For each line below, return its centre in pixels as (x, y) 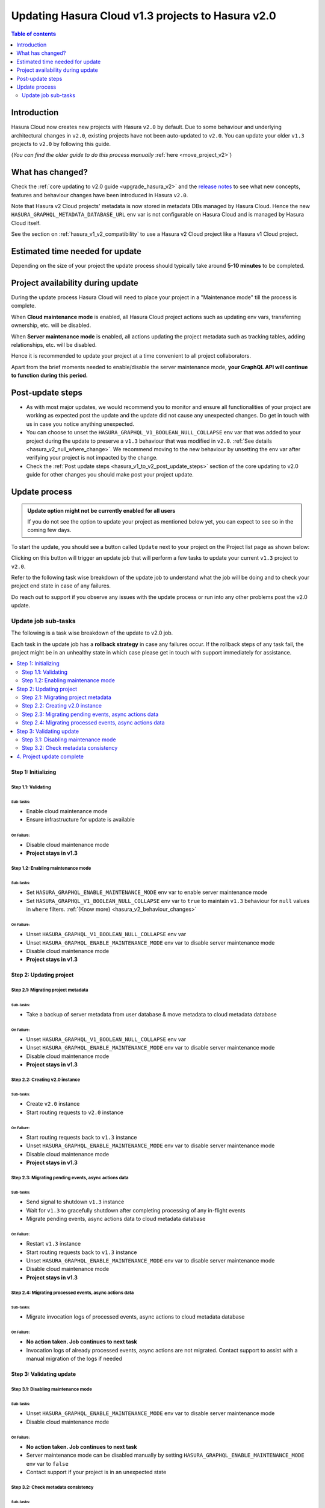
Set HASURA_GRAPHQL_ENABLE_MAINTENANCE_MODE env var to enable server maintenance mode (147, 892)
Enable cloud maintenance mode (67, 811)
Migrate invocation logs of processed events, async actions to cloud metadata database (135, 1317)
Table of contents (34, 34)
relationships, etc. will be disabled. (54, 344)
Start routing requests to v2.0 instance (75, 1112)
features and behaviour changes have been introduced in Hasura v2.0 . (100, 195)
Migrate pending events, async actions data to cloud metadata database (116, 1219)
